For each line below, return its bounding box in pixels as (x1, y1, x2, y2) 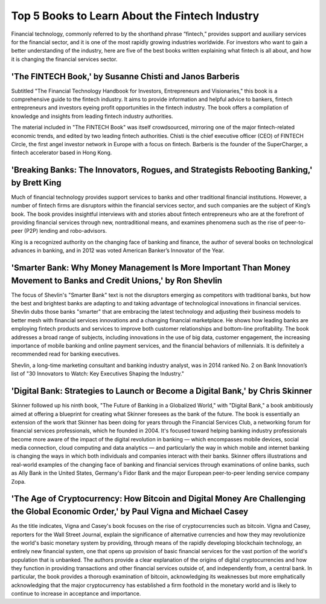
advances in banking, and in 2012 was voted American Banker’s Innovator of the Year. (11, 247, 225, 254)
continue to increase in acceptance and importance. (11, 590, 141, 597)
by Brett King (11, 177, 62, 187)
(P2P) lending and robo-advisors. (24, 227, 107, 235)
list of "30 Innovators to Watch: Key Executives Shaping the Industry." (11, 370, 184, 377)
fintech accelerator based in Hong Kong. (11, 149, 112, 157)
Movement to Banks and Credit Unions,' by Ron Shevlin (11, 275, 223, 285)
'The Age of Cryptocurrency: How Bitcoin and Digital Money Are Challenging (11, 493, 306, 504)
